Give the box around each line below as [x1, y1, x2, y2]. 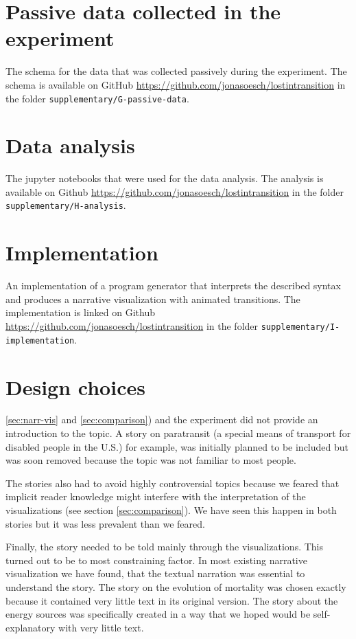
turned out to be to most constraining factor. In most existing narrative [5, 552, 307, 567]
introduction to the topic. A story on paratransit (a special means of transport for [5, 426, 351, 440]
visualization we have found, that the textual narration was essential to [5, 566, 305, 581]
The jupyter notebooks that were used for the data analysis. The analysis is [5, 171, 324, 186]
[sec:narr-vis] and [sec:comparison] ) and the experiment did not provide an [5, 412, 318, 427]
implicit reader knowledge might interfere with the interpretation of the [5, 489, 306, 504]
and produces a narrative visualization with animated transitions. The [5, 291, 300, 306]
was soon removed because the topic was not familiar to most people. [5, 453, 296, 467]
